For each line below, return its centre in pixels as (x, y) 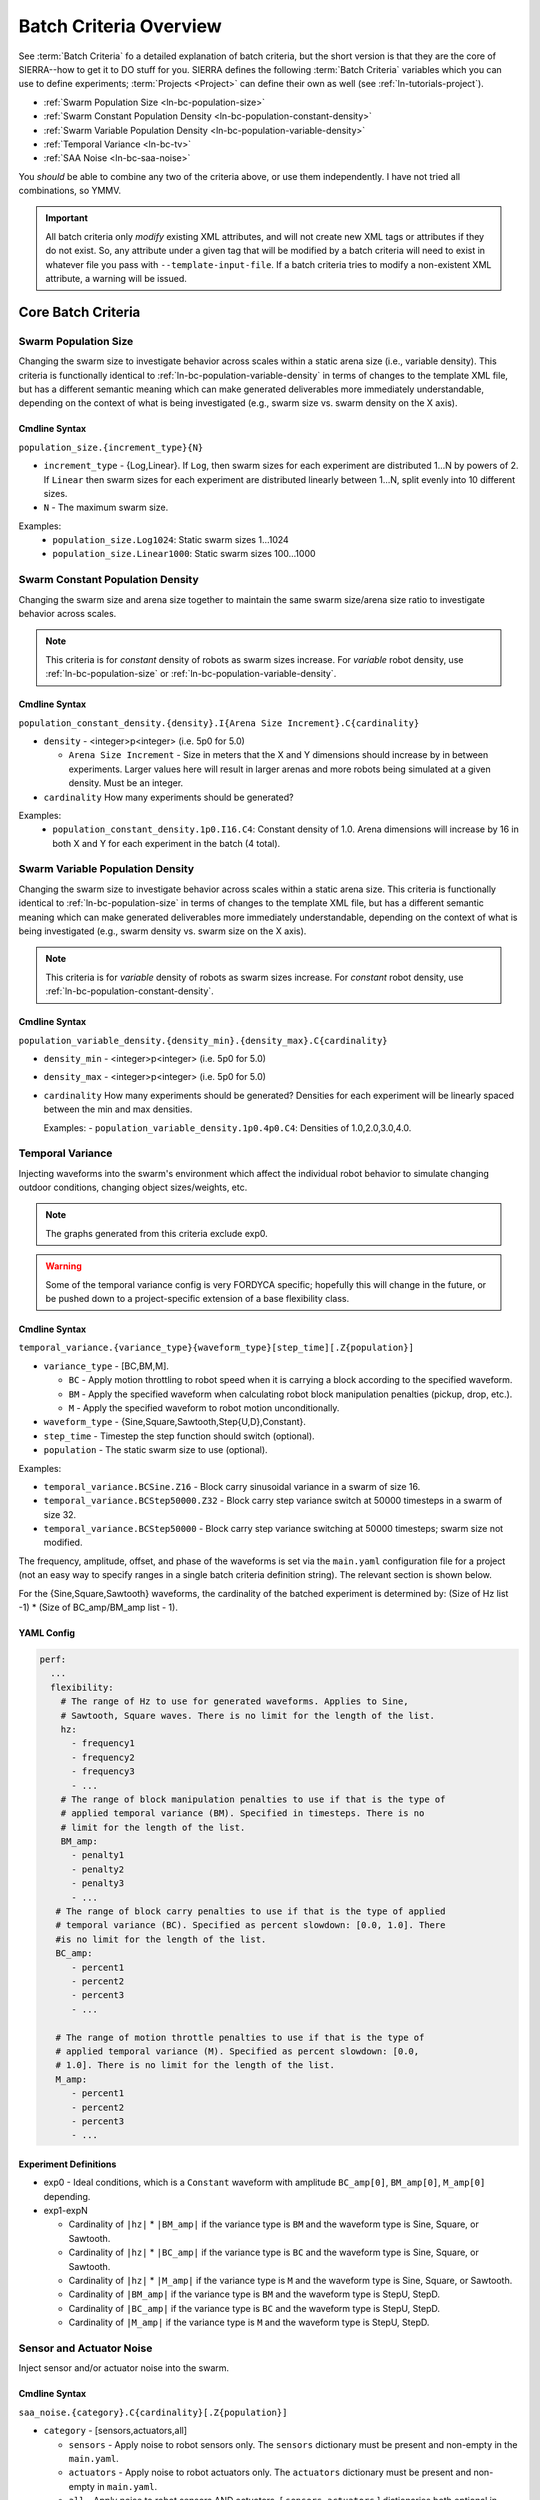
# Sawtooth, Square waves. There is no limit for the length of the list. (247, 1715)
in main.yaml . (127, 2486)
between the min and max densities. (118, 1109)
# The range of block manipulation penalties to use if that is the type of (253, 1799)
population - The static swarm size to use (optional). (156, 1450)
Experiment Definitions (67, 2164)
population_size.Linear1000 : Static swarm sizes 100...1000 (184, 554)
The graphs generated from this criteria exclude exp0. (157, 1233)
